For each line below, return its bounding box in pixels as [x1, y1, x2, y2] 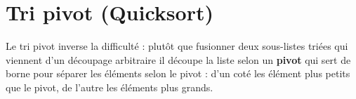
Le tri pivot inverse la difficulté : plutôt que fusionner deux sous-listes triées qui [6, 39, 348, 53]
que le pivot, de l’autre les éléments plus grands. [6, 79, 213, 94]
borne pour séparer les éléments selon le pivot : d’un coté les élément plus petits [6, 66, 350, 81]
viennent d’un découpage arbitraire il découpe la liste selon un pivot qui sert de [6, 52, 351, 67]
